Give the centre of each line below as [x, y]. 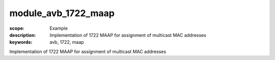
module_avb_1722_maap [62, 13]
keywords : [21, 42]
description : [23, 35]
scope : [17, 28]
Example [59, 28]
